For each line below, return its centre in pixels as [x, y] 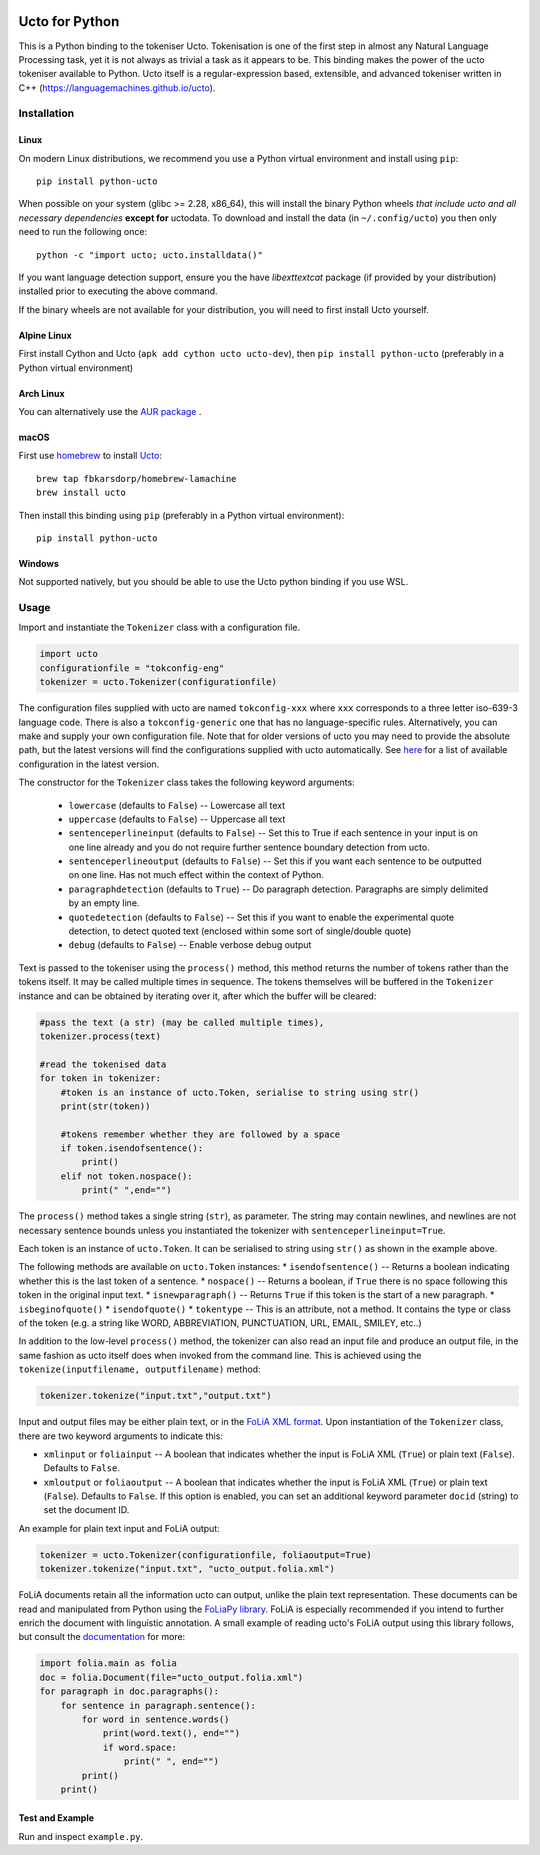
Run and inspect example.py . [81, 1836]
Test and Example [56, 1818]
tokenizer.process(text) [100, 1036]
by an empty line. [104, 903]
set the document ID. [86, 1510]
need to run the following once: [83, 232]
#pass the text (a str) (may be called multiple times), [182, 1022]
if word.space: [139, 1747]
